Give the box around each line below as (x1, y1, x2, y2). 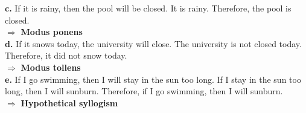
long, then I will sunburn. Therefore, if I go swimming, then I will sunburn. (5, 85, 283, 97)
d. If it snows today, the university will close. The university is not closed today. (5, 37, 302, 50)
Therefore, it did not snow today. (5, 49, 127, 62)
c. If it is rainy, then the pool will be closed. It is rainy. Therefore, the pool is (5, 2, 292, 14)
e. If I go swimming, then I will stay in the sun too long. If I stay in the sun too (5, 73, 301, 85)
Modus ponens (21, 25, 83, 38)
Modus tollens (21, 60, 81, 73)
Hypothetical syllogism (21, 96, 118, 109)
